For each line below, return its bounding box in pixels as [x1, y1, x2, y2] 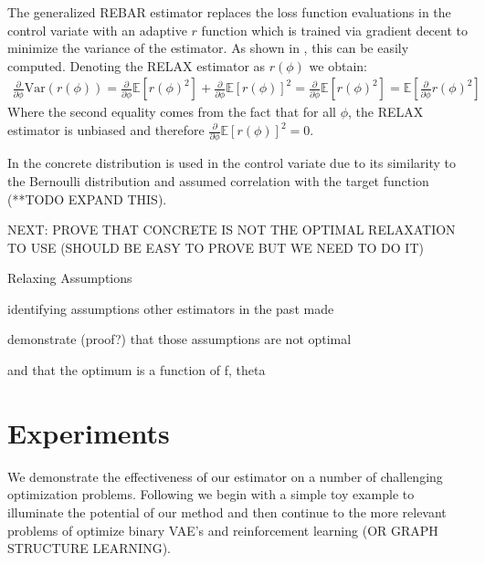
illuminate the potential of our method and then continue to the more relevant [7, 502, 447, 521]
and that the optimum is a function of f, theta [7, 360, 266, 380]
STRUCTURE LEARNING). [7, 538, 171, 558]
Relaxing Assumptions [7, 268, 132, 287]
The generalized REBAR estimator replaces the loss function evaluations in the [7, 3, 451, 21]
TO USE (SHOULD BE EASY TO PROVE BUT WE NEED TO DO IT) [7, 237, 424, 256]
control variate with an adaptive [7, 20, 187, 39]
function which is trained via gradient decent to [201, 20, 468, 39]
